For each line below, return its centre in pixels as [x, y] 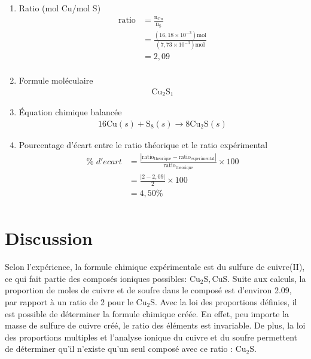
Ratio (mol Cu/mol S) [60, 8]
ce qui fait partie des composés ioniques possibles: [96, 278]
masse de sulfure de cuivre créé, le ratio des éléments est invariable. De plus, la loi [155, 325]
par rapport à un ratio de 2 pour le [69, 302]
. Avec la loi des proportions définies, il [226, 302]
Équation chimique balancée [70, 112]
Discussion [49, 238]
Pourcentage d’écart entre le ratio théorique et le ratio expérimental [143, 145]
